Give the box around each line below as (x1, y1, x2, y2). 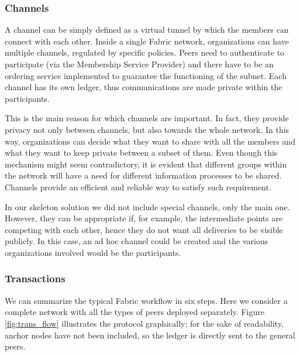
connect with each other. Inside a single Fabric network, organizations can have (5, 35, 289, 47)
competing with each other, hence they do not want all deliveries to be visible (5, 223, 283, 235)
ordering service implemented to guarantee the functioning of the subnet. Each (5, 69, 287, 81)
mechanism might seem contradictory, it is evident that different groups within (5, 158, 287, 170)
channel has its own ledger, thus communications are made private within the (5, 81, 282, 93)
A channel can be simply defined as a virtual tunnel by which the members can (5, 23, 289, 36)
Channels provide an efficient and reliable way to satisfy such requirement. (5, 180, 271, 193)
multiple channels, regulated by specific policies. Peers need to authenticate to (5, 46, 285, 59)
